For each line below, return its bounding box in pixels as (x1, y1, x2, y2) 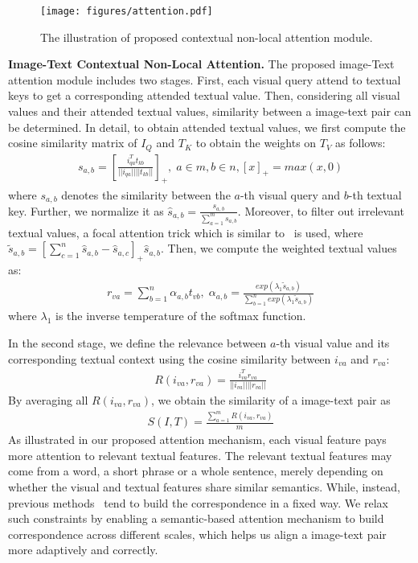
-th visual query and (240, 186, 341, 203)
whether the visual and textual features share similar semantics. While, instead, (8, 478, 400, 495)
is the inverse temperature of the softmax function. (55, 307, 306, 324)
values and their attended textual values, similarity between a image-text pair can (8, 103, 412, 120)
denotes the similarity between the (61, 186, 231, 203)
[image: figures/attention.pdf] (40, 6, 213, 17)
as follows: (335, 134, 386, 151)
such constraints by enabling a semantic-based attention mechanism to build (8, 510, 384, 527)
